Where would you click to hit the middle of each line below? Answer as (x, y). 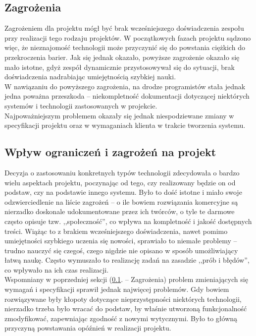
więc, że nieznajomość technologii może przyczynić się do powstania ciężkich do (125, 47)
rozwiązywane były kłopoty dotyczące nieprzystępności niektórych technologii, (123, 299)
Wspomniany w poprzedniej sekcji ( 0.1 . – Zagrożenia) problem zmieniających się (126, 279)
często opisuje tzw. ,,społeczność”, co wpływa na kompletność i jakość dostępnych (128, 221)
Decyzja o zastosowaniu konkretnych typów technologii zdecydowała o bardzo (122, 172)
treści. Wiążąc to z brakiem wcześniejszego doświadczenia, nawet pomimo (116, 231)
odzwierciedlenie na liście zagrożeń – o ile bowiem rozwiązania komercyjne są (121, 201)
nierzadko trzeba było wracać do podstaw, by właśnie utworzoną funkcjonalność (126, 308)
